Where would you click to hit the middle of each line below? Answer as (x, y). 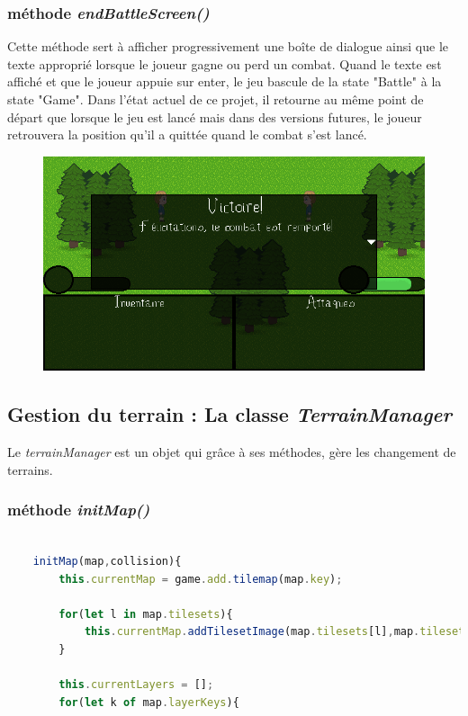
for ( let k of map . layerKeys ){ (149, 702)
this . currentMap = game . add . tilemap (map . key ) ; (201, 579)
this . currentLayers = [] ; (136, 685)
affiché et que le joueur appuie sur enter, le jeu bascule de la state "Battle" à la (225, 81)
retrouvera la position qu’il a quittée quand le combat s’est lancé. (187, 134)
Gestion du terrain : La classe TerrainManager (230, 414)
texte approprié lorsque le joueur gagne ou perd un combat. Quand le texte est (225, 63)
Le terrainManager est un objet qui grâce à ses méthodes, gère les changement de (232, 452)
